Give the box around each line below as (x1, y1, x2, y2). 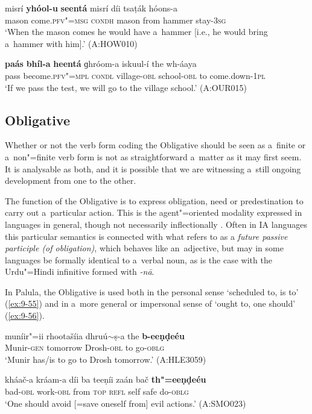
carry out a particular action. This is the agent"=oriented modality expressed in (5, 206, 302, 219)
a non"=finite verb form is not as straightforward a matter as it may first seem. (5, 150, 302, 163)
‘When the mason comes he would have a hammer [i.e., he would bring (5, 25, 268, 38)
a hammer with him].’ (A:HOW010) (5, 37, 138, 49)
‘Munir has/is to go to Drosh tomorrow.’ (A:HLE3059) (5, 353, 206, 365)
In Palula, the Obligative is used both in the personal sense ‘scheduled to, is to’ (5, 285, 299, 298)
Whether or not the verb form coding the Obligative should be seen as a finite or (5, 139, 306, 151)
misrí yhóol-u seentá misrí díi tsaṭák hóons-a (5, 2, 177, 14)
